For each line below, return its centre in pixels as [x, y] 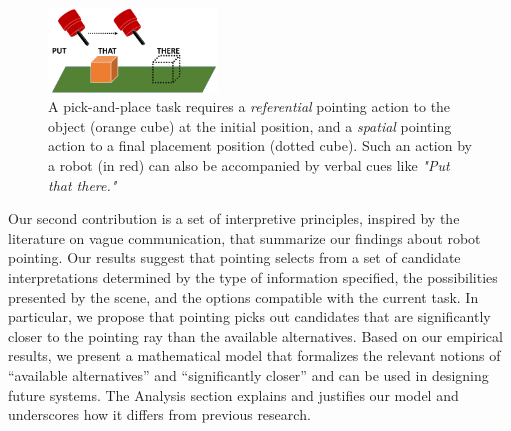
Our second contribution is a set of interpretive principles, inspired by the [234, 218]
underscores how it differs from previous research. [159, 414]
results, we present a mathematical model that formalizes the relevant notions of [254, 355]
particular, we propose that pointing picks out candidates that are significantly [249, 316]
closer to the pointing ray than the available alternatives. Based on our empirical [255, 335]
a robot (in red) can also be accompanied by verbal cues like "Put [249, 165]
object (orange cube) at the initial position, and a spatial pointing [250, 125]
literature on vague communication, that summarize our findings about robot [244, 237]
